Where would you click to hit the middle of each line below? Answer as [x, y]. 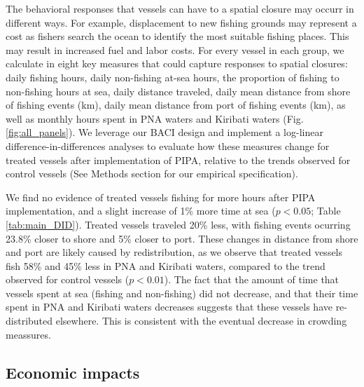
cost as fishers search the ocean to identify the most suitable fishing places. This [177, 36]
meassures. [28, 334]
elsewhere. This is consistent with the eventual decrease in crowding [201, 321]
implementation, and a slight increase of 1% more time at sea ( [141, 211]
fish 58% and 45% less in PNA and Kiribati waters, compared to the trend [166, 265]
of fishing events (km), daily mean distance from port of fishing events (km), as [176, 105]
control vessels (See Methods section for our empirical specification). [152, 174]
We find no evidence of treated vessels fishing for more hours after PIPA [161, 197]
